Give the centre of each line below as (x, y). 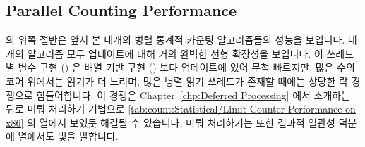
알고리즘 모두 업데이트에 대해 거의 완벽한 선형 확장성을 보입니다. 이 (175, 53)
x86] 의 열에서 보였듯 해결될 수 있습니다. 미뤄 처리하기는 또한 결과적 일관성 (170, 122)
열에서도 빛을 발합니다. (68, 136)
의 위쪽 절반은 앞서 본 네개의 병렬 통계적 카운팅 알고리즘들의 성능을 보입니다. (175, 40)
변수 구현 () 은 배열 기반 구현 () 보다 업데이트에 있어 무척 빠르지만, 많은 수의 (186, 67)
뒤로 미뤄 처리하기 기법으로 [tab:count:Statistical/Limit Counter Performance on (181, 109)
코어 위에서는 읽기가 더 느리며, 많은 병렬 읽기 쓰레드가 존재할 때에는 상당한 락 (177, 81)
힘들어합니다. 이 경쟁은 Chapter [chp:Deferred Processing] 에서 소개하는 (193, 95)
